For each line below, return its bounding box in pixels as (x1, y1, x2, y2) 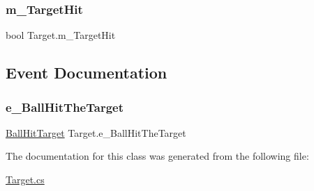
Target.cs (6, 172, 45, 186)
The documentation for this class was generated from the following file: (6, 149, 309, 163)
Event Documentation (6, 62, 167, 83)
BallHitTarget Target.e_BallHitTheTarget (6, 125, 186, 140)
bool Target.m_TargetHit (6, 28, 116, 42)
